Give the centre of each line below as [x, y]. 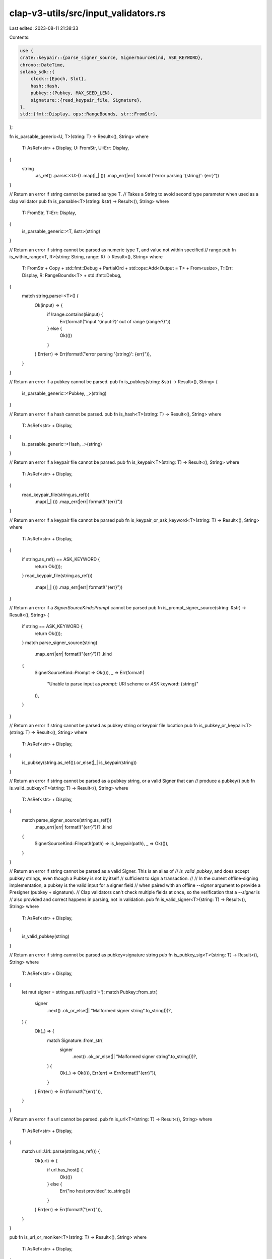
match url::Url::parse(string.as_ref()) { [61, 1151]
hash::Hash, [45, 86]
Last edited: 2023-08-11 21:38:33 [44, 28]
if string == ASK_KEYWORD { [52, 626]
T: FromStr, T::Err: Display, [49, 213]
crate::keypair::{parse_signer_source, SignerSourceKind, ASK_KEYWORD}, [112, 58]
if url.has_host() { [65, 1170]
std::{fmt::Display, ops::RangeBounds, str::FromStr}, [89, 114]
